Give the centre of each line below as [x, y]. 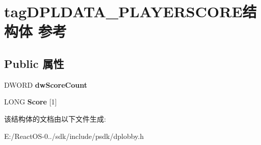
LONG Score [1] [31, 102]
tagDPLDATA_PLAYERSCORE [123, 11]
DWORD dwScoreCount [46, 84]
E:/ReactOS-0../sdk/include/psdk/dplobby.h [74, 136]
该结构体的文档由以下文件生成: [55, 118]
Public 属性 [34, 63]
